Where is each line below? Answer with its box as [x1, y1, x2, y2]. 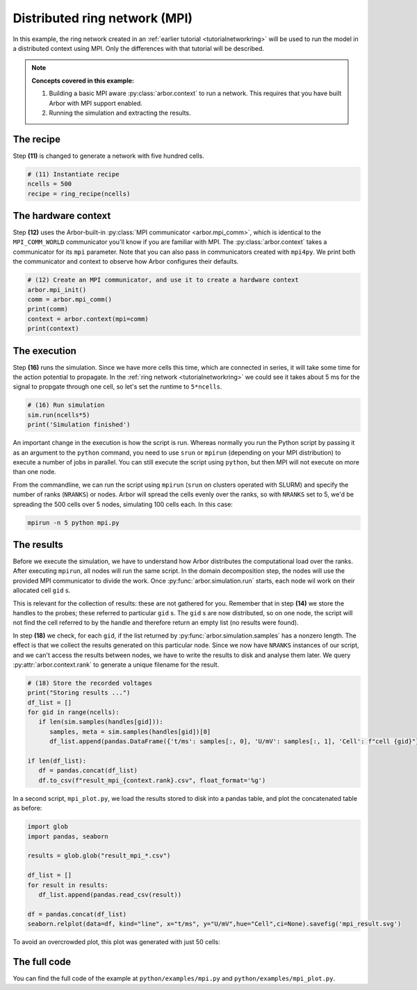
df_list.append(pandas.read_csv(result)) [38, 891, 182, 898]
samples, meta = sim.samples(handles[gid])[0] [49, 727, 211, 736]
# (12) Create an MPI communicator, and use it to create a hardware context [27, 276, 299, 284]
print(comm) [27, 305, 69, 313]
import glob [27, 822, 69, 831]
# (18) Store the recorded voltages [27, 679, 153, 687]
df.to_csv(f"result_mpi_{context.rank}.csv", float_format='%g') [38, 776, 266, 784]
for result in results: [27, 881, 109, 889]
